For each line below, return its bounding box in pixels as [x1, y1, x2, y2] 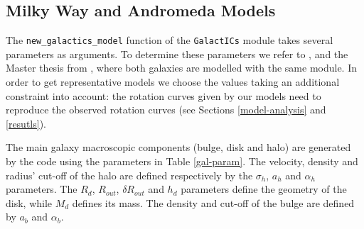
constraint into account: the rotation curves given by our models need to [6, 88, 321, 103]
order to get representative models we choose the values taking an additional [6, 74, 340, 89]
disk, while [6, 195, 53, 210]
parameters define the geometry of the [181, 181, 347, 196]
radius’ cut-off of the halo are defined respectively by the [6, 167, 253, 182]
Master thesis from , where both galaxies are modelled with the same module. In [6, 60, 358, 75]
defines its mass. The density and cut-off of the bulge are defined [72, 195, 355, 210]
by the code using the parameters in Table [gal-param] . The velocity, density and [6, 154, 358, 169]
